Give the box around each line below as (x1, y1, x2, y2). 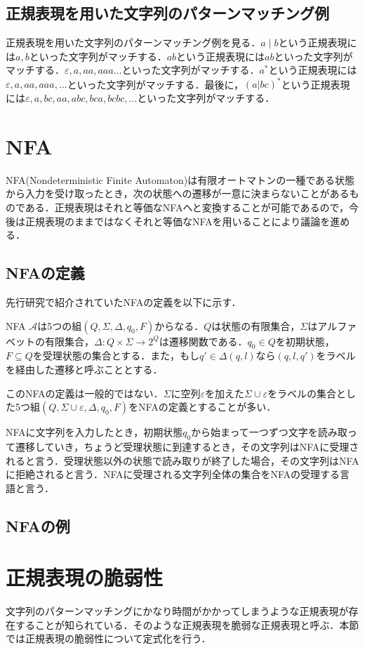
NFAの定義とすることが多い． (138, 399, 277, 414)
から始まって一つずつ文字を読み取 (191, 425, 347, 439)
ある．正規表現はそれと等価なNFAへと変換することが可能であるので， (25, 199, 350, 214)
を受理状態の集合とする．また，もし (32, 348, 200, 363)
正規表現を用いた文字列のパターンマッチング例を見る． (6, 35, 261, 50)
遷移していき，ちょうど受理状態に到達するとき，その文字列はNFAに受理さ (15, 439, 359, 453)
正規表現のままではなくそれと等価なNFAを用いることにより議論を (25, 213, 331, 228)
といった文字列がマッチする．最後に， (67, 77, 244, 91)
